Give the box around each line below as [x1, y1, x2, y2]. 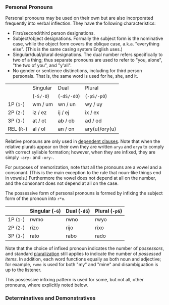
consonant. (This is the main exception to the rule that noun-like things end [5, 170, 161, 176]
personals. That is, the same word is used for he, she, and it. [12, 73, 138, 79]
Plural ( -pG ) [95, 208, 123, 215]
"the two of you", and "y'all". [12, 62, 72, 69]
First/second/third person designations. [12, 30, 95, 36]
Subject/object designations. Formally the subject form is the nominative [12, 35, 163, 41]
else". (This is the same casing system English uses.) [12, 46, 123, 53]
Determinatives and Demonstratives [5, 294, 96, 301]
